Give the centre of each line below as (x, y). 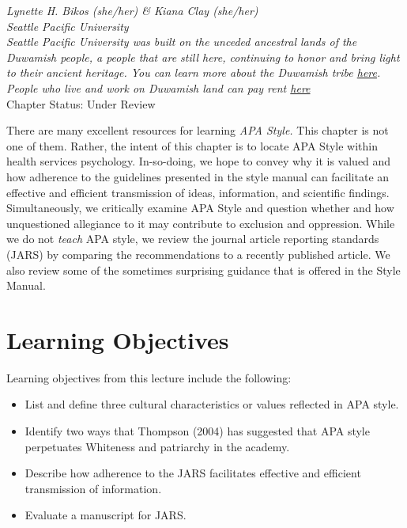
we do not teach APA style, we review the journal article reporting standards (193, 239)
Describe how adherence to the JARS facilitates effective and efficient (193, 473)
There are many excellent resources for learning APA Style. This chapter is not (198, 130)
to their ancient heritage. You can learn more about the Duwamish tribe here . (194, 72)
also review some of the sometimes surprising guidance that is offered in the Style (203, 270)
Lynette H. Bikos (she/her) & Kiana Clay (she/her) (132, 10)
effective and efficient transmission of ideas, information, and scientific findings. (198, 192)
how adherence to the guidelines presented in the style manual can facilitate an (198, 176)
